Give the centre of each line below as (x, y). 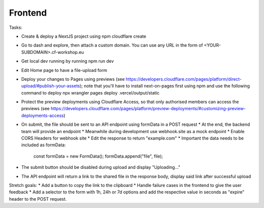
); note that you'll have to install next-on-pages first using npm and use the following (165, 86)
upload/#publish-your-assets (51, 86)
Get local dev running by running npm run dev (68, 61)
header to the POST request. (38, 199)
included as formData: (44, 145)
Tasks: (16, 27)
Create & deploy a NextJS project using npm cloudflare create (84, 36)
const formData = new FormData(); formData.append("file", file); (98, 156)
